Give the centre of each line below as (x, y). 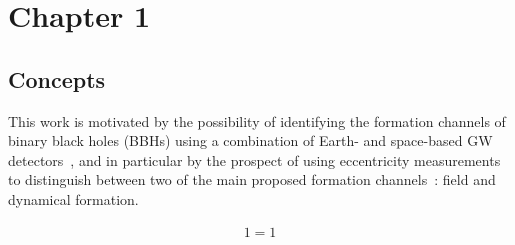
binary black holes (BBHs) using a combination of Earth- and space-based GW (250, 140)
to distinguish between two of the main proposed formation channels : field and (252, 179)
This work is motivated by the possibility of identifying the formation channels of (257, 120)
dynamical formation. (73, 198)
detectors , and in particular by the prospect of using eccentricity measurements (254, 159)
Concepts (57, 78)
